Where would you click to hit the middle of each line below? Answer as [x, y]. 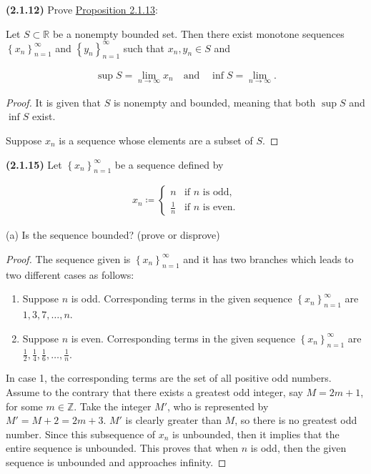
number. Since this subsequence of [81, 434]
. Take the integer [113, 406]
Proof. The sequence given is [68, 258]
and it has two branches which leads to [268, 258]
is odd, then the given [298, 448]
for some [24, 406]
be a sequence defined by [169, 164]
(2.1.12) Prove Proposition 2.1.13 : [82, 9]
